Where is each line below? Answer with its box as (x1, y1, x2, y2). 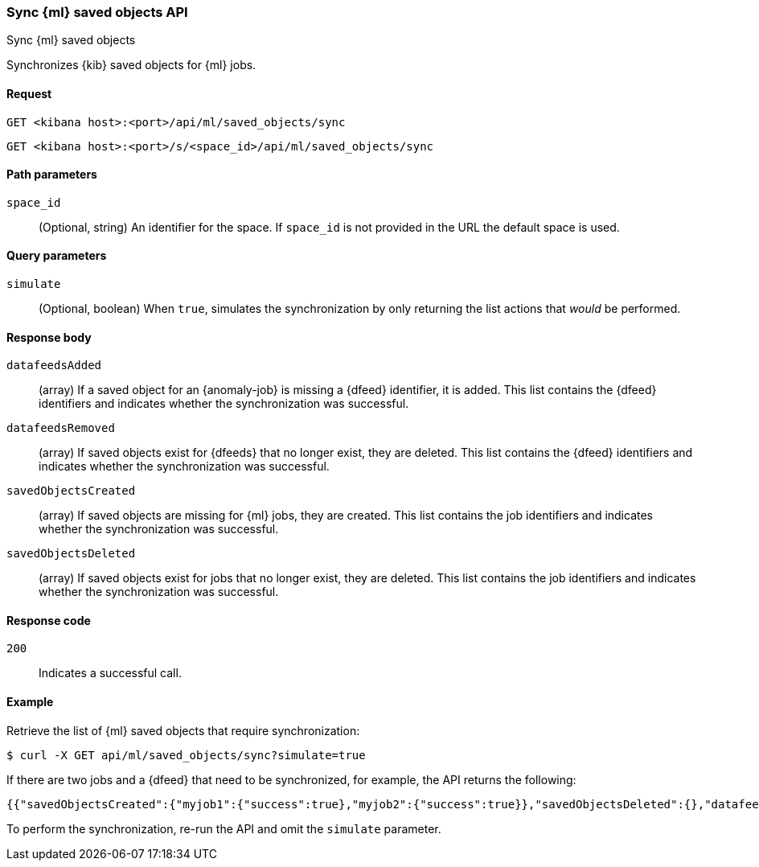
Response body (6, 330, 92, 344)
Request (6, 86, 52, 101)
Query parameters (6, 249, 107, 263)
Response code (6, 613, 91, 627)
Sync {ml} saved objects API (6, 4, 188, 20)
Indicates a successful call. (39, 666, 182, 680)
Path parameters (6, 167, 97, 182)
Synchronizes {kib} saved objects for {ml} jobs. (6, 58, 256, 72)
